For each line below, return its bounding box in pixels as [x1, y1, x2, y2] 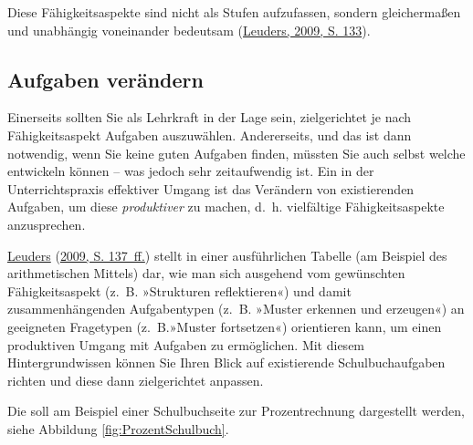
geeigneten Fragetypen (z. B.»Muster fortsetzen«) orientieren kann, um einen [7, 316, 442, 336]
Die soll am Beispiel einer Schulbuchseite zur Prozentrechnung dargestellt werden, [7, 401, 465, 420]
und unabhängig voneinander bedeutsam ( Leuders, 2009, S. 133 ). [7, 20, 371, 39]
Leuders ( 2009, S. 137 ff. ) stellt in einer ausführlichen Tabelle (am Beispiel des [7, 245, 447, 264]
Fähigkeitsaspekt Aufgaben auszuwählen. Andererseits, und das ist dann [7, 125, 412, 144]
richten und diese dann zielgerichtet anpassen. [7, 370, 264, 389]
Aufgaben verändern [7, 65, 204, 93]
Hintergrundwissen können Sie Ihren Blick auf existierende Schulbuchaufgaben [7, 353, 446, 372]
